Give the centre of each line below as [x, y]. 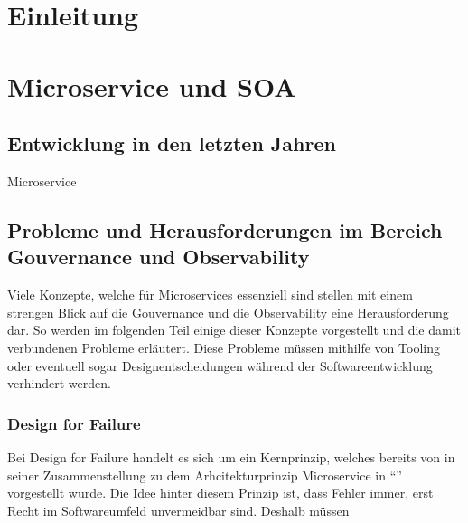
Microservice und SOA [152, 86]
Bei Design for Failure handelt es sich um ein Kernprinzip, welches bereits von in [231, 456]
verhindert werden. [59, 383]
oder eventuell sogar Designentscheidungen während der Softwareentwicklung [220, 365]
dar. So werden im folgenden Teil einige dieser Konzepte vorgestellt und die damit [234, 330]
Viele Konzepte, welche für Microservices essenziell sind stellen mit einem [210, 295]
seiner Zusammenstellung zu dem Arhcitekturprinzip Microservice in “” [205, 475]
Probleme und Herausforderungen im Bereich [225, 229]
